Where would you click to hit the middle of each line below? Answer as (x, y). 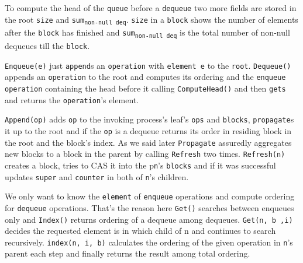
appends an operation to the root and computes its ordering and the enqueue (145, 77)
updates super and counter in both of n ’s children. (97, 176)
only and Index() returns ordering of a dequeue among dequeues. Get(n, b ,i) (149, 219)
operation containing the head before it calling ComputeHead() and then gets (145, 88)
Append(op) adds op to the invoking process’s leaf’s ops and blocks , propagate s (149, 119)
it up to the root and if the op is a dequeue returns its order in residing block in (148, 130)
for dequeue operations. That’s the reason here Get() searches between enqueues (149, 207)
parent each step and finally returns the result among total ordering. (128, 253)
